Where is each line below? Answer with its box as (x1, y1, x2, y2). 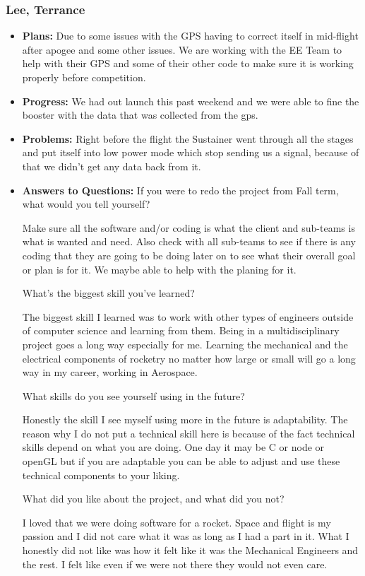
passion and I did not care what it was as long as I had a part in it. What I (22, 529, 349, 543)
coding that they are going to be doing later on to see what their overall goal (22, 247, 356, 262)
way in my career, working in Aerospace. (22, 365, 198, 380)
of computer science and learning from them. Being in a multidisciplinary (22, 323, 340, 338)
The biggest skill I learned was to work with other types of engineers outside (22, 309, 354, 324)
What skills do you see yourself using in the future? (22, 388, 245, 403)
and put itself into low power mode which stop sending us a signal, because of (22, 145, 359, 160)
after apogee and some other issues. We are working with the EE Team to (22, 42, 342, 57)
